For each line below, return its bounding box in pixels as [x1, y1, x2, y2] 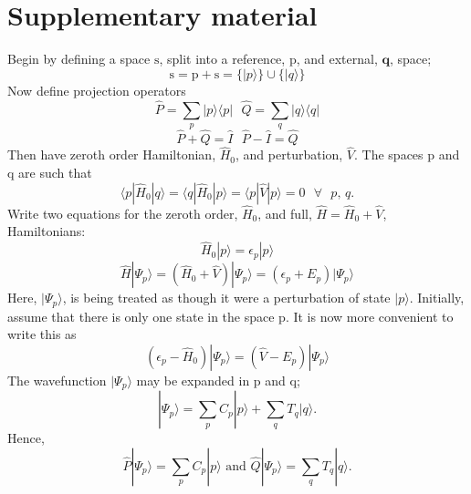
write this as [7, 324, 77, 344]
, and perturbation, [235, 145, 343, 164]
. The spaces [354, 145, 424, 164]
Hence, [7, 428, 45, 448]
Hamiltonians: [7, 221, 86, 241]
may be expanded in [136, 370, 250, 389]
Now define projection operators [7, 80, 186, 99]
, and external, [296, 49, 378, 68]
